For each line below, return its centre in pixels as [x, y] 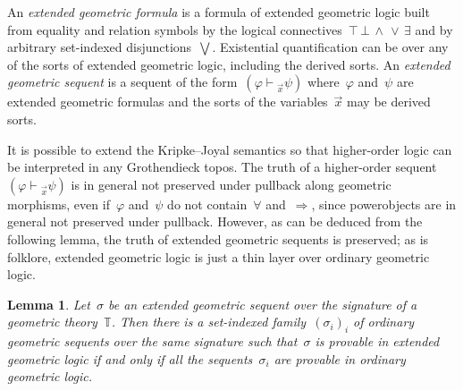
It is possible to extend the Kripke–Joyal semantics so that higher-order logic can [230, 149]
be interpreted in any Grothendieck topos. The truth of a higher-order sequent [222, 167]
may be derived [389, 102]
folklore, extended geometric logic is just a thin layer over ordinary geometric [219, 256]
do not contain [207, 204]
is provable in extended [377, 341]
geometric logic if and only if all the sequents [130, 358]
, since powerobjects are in [384, 204]
